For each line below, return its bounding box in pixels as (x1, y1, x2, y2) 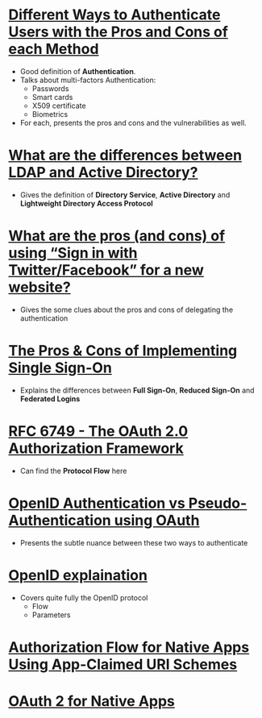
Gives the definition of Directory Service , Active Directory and (19, 189, 231, 199)
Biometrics (31, 109, 69, 118)
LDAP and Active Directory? (8, 164, 198, 182)
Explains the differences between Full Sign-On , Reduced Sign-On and (19, 385, 256, 395)
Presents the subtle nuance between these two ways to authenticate (19, 537, 248, 547)
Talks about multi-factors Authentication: (19, 75, 156, 85)
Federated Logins (19, 393, 81, 404)
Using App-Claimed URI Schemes (8, 655, 238, 674)
